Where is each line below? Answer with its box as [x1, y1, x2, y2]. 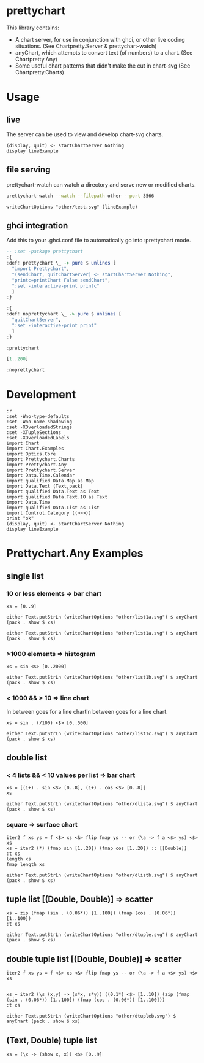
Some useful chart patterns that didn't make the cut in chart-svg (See [15, 62, 191, 69]
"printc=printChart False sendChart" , [12, 277, 111, 283]
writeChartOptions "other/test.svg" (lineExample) [6, 204, 138, 210]
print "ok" [6, 516, 34, 522]
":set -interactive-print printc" [12, 283, 100, 289]
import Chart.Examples [6, 446, 64, 452]
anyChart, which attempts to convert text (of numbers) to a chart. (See [15, 48, 193, 56]
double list [6, 752, 48, 763]
